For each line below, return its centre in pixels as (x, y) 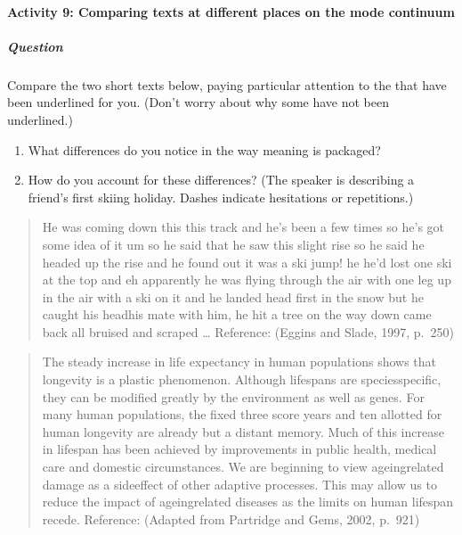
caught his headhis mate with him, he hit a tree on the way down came (237, 314)
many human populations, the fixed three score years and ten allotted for (242, 414)
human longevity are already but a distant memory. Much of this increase (243, 431)
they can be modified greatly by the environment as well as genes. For (233, 396)
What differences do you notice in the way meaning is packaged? (204, 149)
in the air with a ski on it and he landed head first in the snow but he (233, 296)
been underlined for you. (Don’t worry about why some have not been (199, 102)
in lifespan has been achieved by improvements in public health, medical (239, 449)
